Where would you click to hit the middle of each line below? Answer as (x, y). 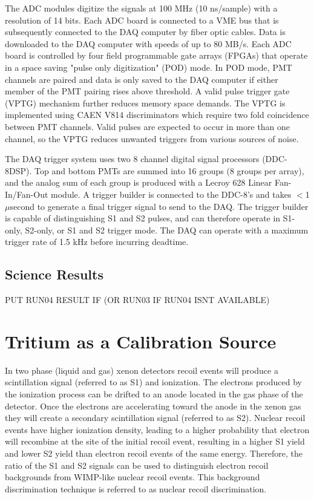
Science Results (54, 274)
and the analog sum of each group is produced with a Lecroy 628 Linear (139, 182)
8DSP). (18, 170)
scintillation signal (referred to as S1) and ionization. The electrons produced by (153, 382)
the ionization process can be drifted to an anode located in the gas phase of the (154, 393)
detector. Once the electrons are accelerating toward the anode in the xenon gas (153, 406)
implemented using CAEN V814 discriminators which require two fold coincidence (157, 115)
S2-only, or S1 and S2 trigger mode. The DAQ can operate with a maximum (167, 230)
